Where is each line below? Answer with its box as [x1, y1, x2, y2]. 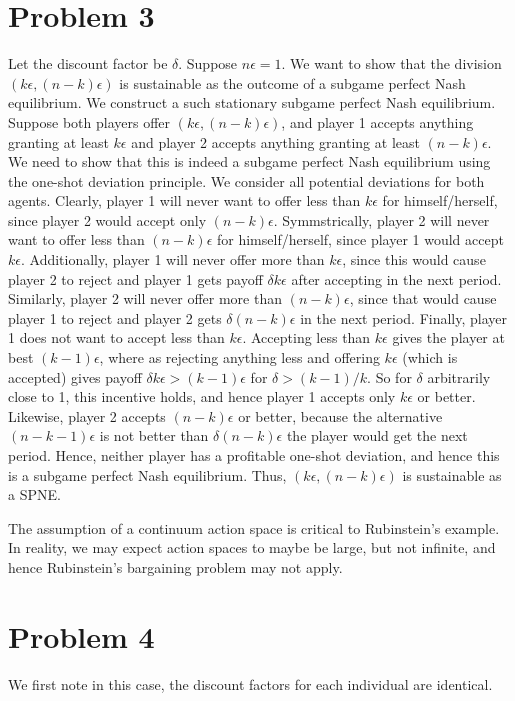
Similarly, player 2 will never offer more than [8, 288, 282, 309]
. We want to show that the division [281, 53, 502, 74]
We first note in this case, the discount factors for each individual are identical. [8, 673, 493, 694]
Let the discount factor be [8, 53, 168, 74]
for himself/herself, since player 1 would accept [216, 229, 504, 250]
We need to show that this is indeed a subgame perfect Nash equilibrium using [8, 151, 491, 172]
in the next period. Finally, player [300, 307, 508, 328]
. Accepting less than [242, 327, 371, 348]
